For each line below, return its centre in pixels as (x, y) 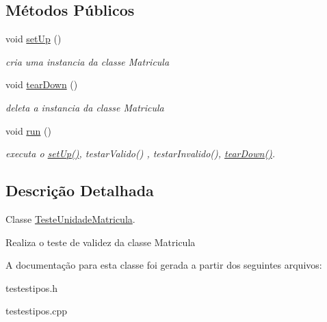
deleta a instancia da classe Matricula (85, 107)
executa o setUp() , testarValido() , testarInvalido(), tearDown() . (141, 153)
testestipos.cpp (37, 311)
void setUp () (34, 39)
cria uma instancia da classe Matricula (88, 61)
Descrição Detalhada (80, 190)
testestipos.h (32, 287)
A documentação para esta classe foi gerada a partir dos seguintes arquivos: (164, 265)
